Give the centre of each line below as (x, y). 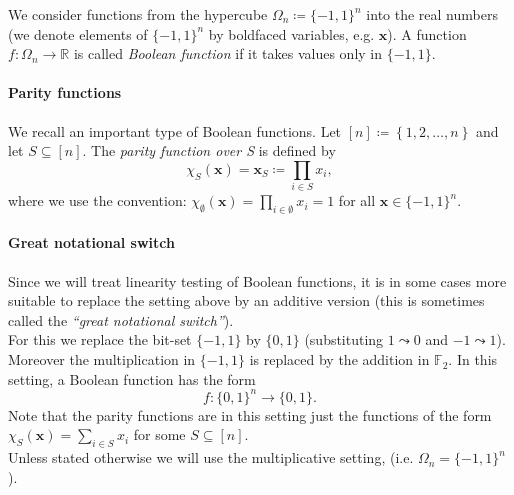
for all (357, 200)
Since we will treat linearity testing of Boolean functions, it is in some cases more (257, 280)
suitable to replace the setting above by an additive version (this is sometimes (246, 300)
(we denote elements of (78, 33)
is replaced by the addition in (339, 359)
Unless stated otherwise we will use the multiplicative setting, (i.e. (211, 457)
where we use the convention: (97, 200)
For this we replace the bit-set (100, 339)
